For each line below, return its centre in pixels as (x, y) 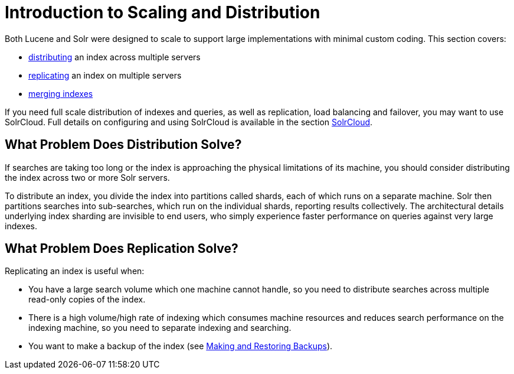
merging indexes (61, 93)
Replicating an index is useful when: (75, 271)
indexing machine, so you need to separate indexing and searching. (160, 328)
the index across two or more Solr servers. (87, 177)
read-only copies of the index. (87, 300)
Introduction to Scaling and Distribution (163, 12)
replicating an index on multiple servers (105, 75)
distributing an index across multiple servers (114, 57)
